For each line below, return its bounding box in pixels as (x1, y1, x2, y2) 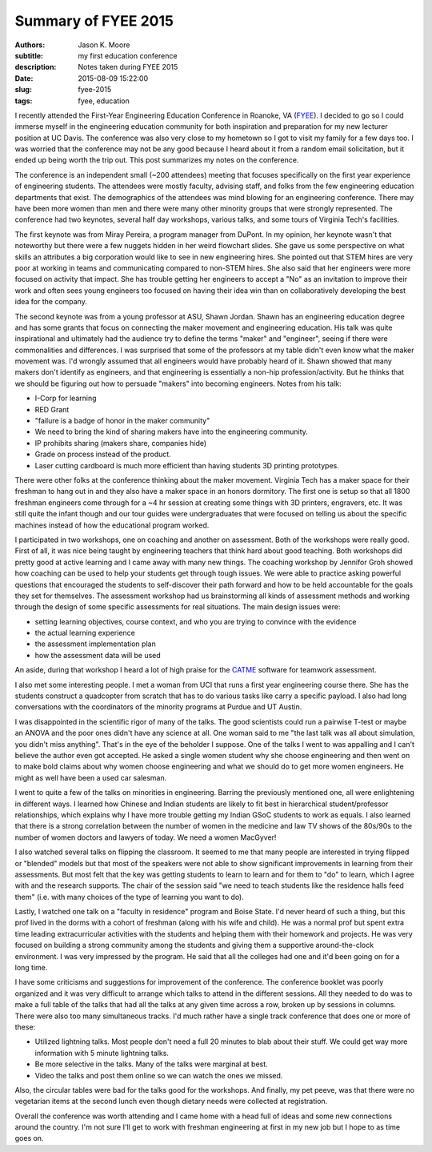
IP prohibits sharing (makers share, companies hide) (34, 438, 207, 448)
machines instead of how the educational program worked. (14, 520, 210, 530)
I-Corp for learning (34, 393, 97, 403)
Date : (14, 73, 34, 83)
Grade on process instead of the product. (34, 449, 171, 460)
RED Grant (34, 404, 70, 414)
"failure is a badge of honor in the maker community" (34, 416, 210, 426)
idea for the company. (14, 297, 87, 307)
